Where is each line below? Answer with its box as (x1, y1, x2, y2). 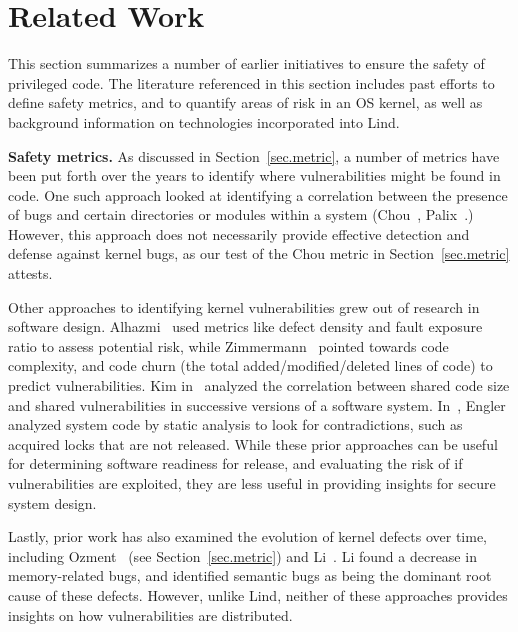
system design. (8, 492, 97, 513)
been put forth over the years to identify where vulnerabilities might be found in (8, 165, 501, 186)
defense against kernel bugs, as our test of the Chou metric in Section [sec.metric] (8, 243, 510, 264)
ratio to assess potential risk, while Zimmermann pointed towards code (8, 335, 449, 356)
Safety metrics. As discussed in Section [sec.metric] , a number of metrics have (8, 145, 500, 166)
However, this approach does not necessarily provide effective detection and (8, 223, 470, 244)
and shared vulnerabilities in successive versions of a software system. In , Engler (8, 394, 506, 415)
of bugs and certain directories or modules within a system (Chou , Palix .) (8, 204, 474, 225)
